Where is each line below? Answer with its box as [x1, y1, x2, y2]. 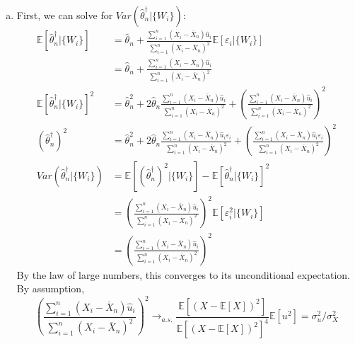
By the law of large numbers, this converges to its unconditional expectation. [16, 267, 350, 282]
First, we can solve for [16, 8, 113, 22]
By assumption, [16, 281, 85, 296]
